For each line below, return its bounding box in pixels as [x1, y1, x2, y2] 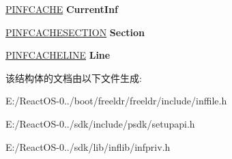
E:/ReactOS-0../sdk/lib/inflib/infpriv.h [5, 139, 171, 154]
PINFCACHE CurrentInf [5, 2, 118, 16]
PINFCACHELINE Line [5, 48, 111, 62]
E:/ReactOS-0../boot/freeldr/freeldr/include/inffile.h [5, 93, 227, 108]
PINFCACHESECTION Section [5, 25, 145, 39]
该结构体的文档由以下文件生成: [5, 70, 142, 85]
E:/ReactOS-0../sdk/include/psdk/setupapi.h [5, 116, 195, 130]
